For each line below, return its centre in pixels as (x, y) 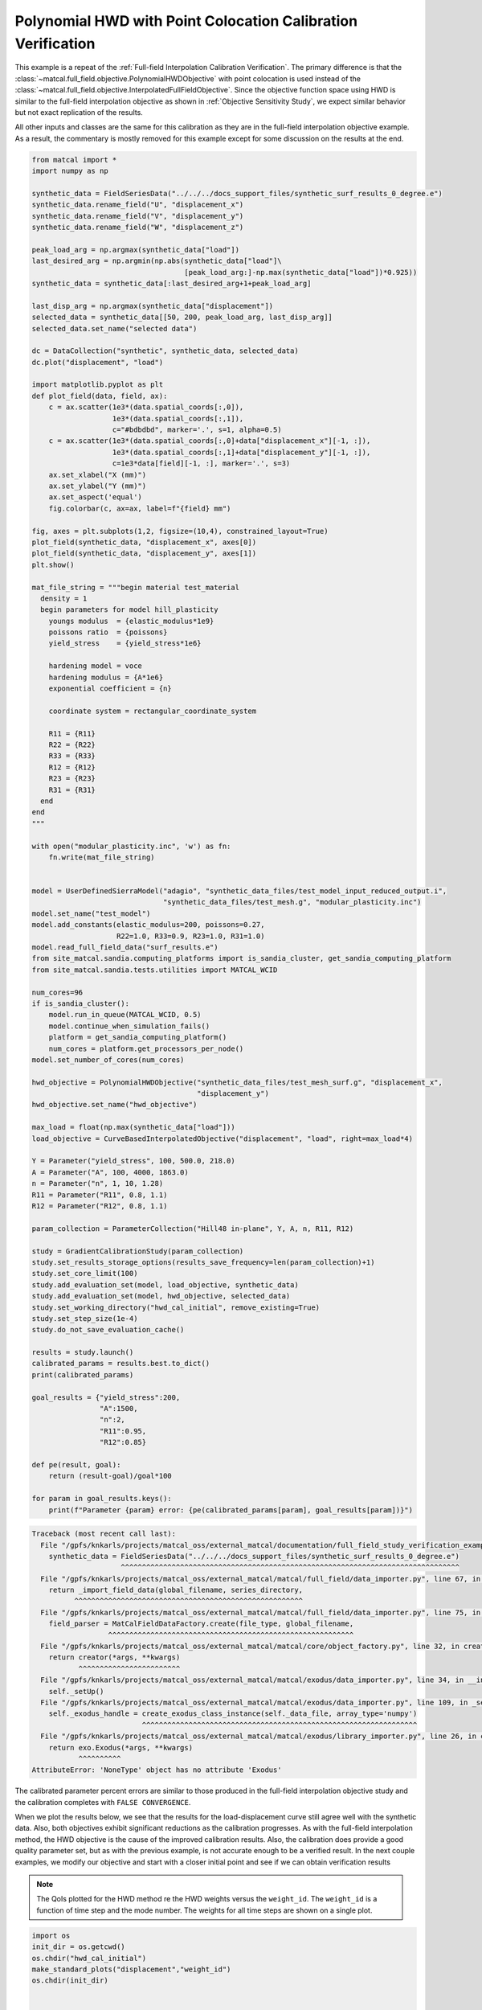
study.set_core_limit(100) (85, 1274)
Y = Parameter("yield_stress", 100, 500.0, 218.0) (134, 1161)
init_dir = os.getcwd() (79, 1947)
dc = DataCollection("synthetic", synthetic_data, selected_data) (165, 351)
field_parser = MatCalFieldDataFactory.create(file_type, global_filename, (201, 1624)
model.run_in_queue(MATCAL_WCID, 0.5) (125, 1015)
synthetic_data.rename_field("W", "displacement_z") (138, 228)
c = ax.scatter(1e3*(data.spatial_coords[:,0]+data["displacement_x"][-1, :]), (210, 441)
